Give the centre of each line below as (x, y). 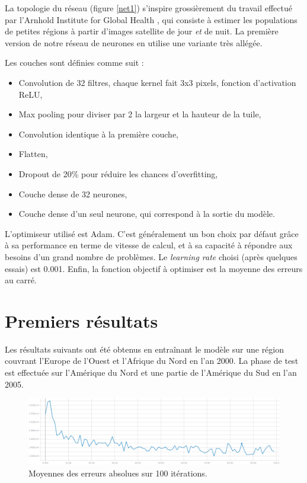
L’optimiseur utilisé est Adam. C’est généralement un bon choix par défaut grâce (152, 233)
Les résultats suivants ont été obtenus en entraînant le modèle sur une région (145, 349)
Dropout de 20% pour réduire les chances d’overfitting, (118, 173)
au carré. (21, 280)
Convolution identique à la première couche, (98, 134)
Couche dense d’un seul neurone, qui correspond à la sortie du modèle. (147, 214)
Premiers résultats (81, 320)
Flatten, (33, 154)
